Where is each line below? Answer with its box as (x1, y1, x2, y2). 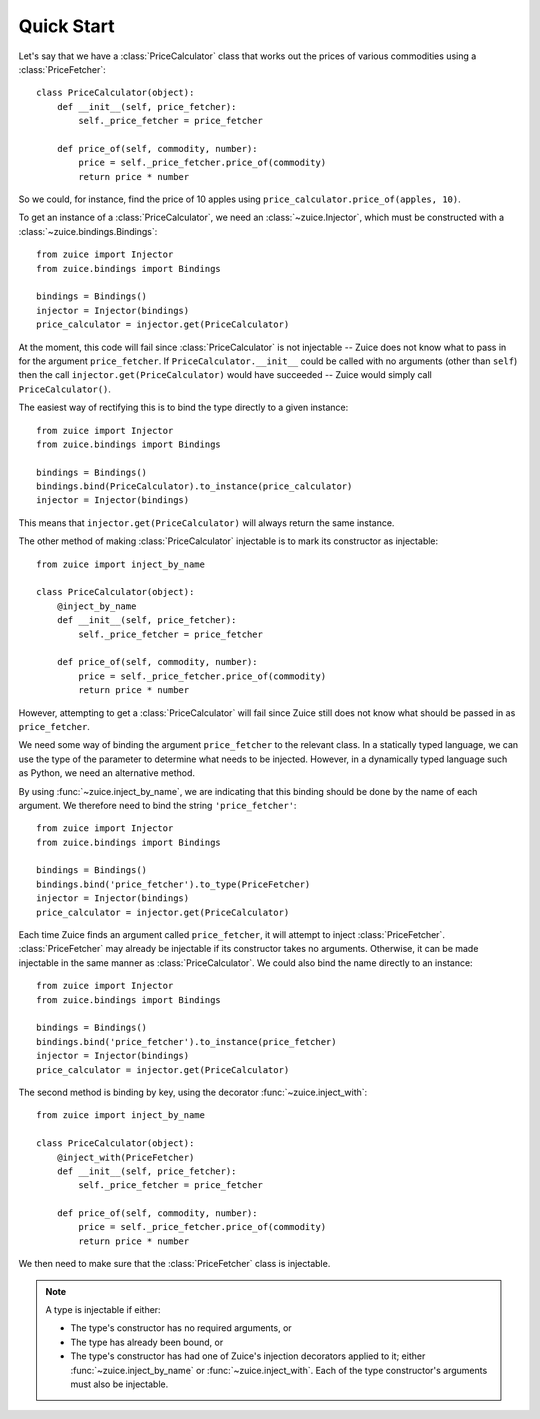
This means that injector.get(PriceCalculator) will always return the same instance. (18, 516, 395, 529)
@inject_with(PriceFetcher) (56, 1151, 195, 1163)
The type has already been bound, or (70, 1336, 224, 1348)
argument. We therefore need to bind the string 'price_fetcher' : (18, 799, 297, 811)
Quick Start (18, 15, 115, 37)
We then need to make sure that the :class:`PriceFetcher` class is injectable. (18, 1258, 331, 1270)
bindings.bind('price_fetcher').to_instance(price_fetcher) (36, 1036, 337, 1047)
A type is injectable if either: (45, 1304, 161, 1316)
